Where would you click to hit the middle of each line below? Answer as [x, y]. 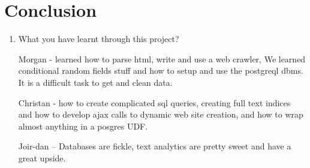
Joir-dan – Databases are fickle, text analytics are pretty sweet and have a [155, 146]
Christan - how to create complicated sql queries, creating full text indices [154, 102]
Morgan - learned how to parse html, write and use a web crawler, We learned [162, 58]
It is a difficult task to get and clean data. [95, 82]
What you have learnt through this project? [99, 39]
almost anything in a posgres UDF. [83, 126]
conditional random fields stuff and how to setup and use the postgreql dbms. [161, 70]
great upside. [42, 157]
